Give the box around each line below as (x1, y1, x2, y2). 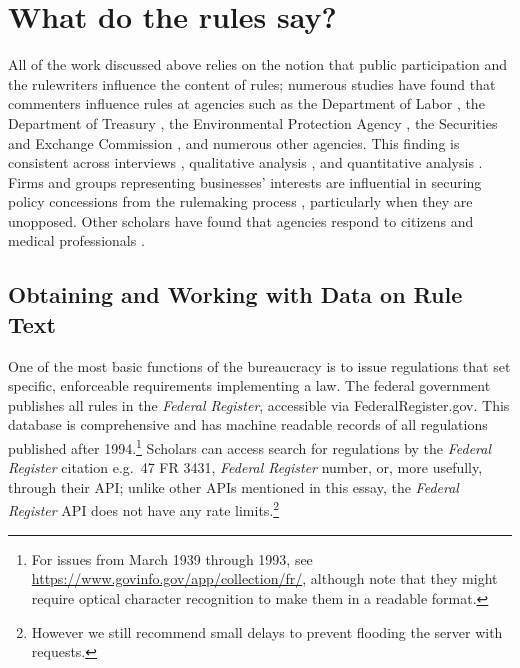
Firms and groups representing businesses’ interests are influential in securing (8, 171, 482, 192)
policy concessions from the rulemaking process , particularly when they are (8, 191, 473, 212)
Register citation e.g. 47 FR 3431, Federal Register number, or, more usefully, (8, 457, 483, 478)
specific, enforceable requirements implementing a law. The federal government (8, 375, 491, 396)
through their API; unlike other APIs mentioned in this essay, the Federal (8, 476, 459, 497)
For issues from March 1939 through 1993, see (31, 548, 313, 569)
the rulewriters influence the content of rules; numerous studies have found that (8, 73, 496, 94)
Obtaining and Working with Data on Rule (8, 279, 463, 310)
